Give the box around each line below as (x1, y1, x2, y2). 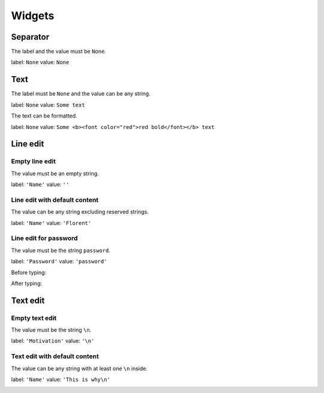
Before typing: (11, 269, 47, 276)
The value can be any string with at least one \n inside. (11, 365, 148, 372)
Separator (11, 32, 50, 42)
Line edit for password (11, 234, 78, 242)
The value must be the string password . (11, 247, 110, 254)
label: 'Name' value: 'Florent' (11, 219, 92, 226)
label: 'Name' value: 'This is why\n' (11, 376, 110, 383)
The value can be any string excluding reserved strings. (11, 208, 149, 215)
